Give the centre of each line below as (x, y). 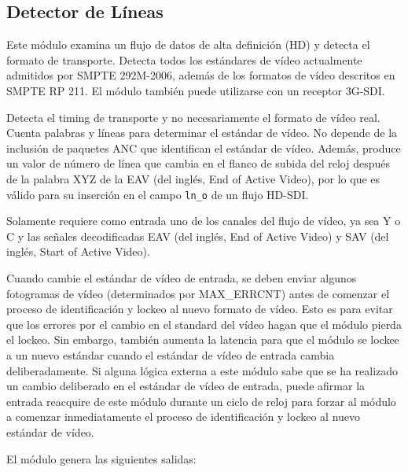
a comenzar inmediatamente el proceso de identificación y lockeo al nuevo (184, 417)
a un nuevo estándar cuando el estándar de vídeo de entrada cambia (171, 354)
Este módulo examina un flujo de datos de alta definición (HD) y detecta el (188, 44)
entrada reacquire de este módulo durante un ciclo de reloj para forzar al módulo (201, 401)
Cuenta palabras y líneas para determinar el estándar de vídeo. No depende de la (202, 133)
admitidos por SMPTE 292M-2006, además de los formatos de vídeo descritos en (201, 75)
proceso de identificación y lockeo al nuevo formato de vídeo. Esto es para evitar (200, 309)
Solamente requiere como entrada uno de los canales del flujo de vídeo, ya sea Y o (204, 221)
